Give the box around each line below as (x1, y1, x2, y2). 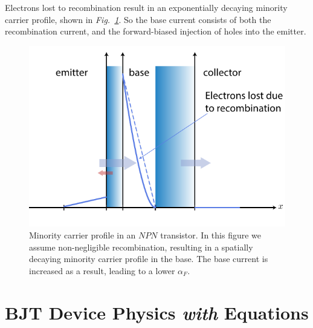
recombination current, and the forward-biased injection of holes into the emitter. (5, 25, 306, 38)
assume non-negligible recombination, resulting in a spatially (29, 240, 253, 253)
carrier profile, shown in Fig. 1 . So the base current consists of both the (5, 13, 271, 25)
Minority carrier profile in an (29, 229, 136, 241)
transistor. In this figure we (160, 229, 262, 241)
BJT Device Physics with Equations (5, 300, 309, 325)
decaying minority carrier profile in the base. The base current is (29, 252, 268, 265)
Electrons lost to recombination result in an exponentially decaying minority (5, 1, 288, 13)
